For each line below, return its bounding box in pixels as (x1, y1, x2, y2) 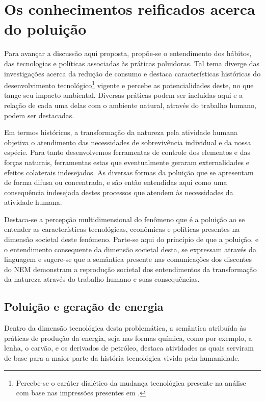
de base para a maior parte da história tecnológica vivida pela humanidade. (4, 353, 240, 363)
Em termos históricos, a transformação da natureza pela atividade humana (4, 127, 238, 138)
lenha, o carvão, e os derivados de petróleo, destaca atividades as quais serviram (4, 342, 254, 353)
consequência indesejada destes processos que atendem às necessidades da (4, 186, 233, 197)
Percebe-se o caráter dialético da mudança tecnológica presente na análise (16, 377, 246, 388)
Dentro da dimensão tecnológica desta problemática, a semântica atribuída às (4, 323, 246, 333)
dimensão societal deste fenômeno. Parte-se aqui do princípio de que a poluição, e (4, 234, 259, 245)
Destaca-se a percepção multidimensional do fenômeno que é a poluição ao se (4, 213, 245, 224)
